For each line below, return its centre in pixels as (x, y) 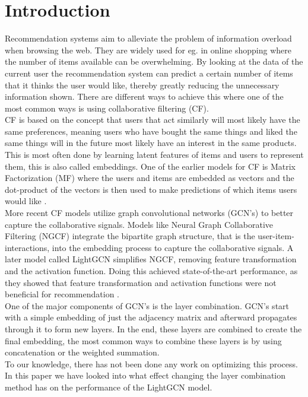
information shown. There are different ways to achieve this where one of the (144, 96)
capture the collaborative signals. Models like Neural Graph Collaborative (139, 224)
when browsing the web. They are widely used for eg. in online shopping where (148, 50)
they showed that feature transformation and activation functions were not (141, 282)
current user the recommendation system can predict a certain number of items (149, 73)
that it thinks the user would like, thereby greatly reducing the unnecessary (142, 85)
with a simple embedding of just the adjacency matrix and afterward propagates (151, 317)
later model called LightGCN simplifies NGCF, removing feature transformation (151, 259)
